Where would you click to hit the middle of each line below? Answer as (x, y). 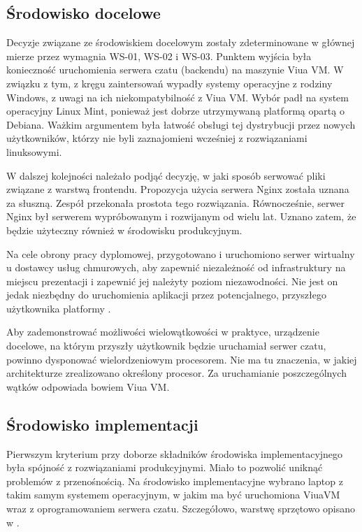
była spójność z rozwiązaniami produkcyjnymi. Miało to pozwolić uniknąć (165, 467)
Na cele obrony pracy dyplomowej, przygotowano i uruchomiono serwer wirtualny (181, 253)
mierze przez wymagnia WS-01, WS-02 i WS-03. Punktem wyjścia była (159, 56)
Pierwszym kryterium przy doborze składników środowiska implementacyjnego (175, 453)
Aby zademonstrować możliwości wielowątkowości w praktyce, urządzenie (163, 332)
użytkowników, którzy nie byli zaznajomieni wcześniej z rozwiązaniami (157, 138)
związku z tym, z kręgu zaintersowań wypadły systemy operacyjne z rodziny (169, 83)
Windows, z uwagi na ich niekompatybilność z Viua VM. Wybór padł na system (178, 97)
